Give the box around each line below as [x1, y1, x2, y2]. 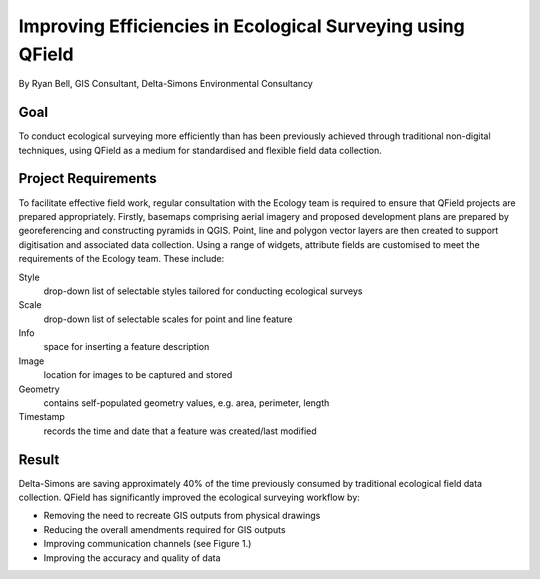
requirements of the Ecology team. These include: [18, 253, 225, 265]
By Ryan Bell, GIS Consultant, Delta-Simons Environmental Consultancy [18, 78, 314, 90]
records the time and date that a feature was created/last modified [43, 425, 317, 437]
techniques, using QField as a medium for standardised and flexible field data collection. [18, 144, 382, 156]
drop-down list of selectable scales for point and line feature [43, 313, 293, 325]
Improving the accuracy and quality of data [43, 551, 221, 564]
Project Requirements [18, 170, 157, 187]
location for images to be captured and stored [43, 369, 233, 381]
